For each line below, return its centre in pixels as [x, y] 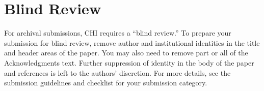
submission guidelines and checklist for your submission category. [106, 83]
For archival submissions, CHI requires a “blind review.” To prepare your [118, 33]
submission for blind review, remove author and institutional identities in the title [132, 42]
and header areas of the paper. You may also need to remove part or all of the [126, 53]
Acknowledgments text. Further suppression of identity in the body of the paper [129, 62]
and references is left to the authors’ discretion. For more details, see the [117, 72]
